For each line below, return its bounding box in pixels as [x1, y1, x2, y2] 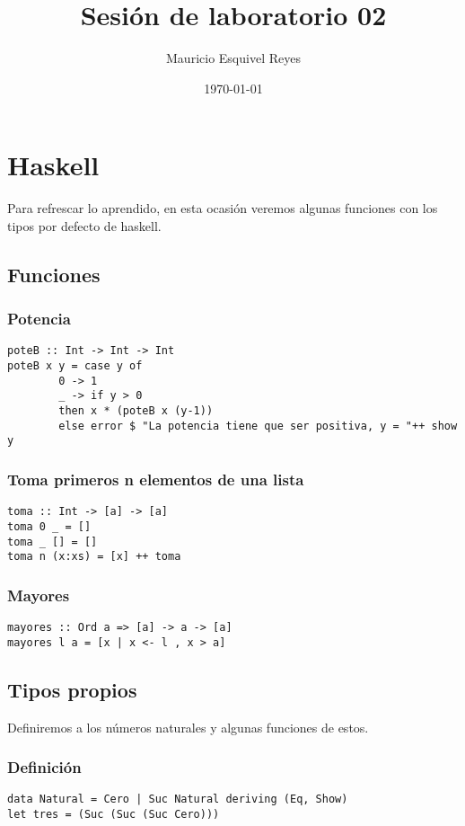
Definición [7, 756, 82, 778]
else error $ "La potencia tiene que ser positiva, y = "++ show [58, 419, 458, 432]
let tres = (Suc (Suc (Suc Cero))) [7, 808, 220, 822]
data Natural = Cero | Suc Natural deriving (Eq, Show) [7, 793, 348, 806]
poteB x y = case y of [7, 360, 143, 373]
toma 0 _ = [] [7, 520, 92, 533]
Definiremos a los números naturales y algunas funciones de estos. [7, 717, 369, 736]
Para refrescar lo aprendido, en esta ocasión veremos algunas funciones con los [7, 199, 438, 218]
